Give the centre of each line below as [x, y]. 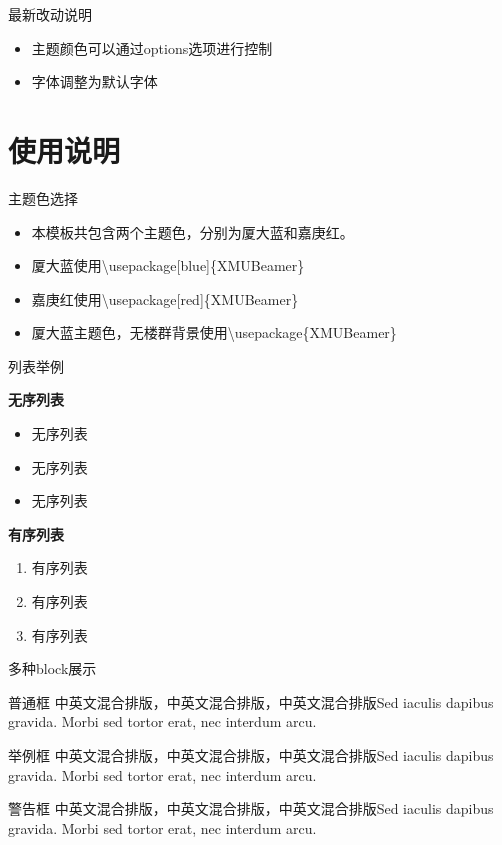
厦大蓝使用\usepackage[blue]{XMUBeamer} [168, 265]
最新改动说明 [50, 14]
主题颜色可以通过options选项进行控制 [152, 47]
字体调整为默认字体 [94, 81]
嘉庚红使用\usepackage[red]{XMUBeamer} [165, 298]
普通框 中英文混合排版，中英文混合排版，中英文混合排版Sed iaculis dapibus [251, 701]
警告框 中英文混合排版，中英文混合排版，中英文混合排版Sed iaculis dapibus [251, 808]
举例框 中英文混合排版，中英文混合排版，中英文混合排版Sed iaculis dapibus [251, 755]
